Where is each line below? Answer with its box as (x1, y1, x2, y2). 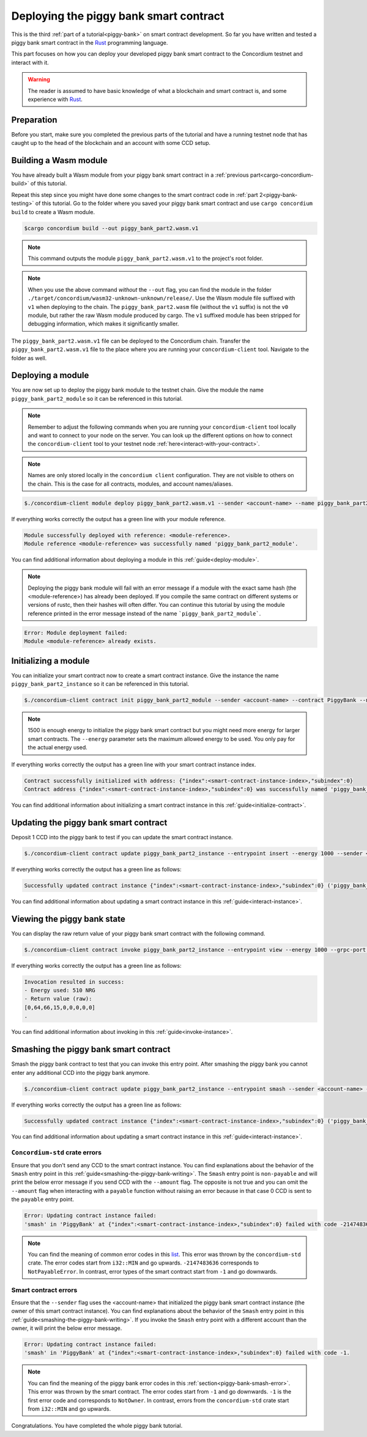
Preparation (11, 114, 57, 125)
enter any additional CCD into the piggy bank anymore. (11, 1069, 150, 1076)
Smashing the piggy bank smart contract (11, 1044, 171, 1055)
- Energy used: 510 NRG (24, 987, 96, 994)
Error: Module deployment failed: (24, 629, 128, 636)
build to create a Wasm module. (11, 208, 95, 215)
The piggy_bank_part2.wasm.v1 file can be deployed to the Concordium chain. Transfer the (11, 337, 251, 344)
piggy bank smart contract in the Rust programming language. (11, 39, 168, 46)
